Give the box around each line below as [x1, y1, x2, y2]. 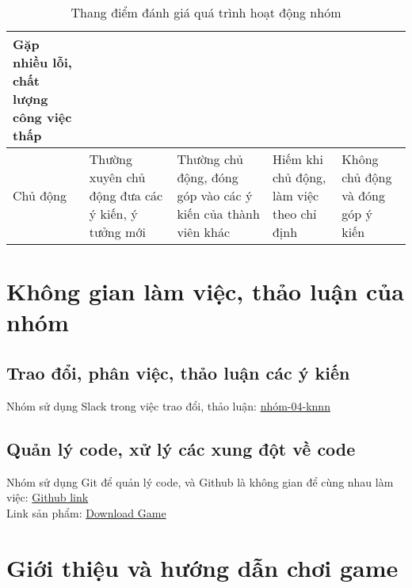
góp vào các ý [177, 186, 253, 204]
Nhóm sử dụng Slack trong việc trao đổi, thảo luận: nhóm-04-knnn [6, 397, 330, 414]
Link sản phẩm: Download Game [6, 504, 166, 521]
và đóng [341, 186, 386, 204]
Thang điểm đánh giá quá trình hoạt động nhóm [71, 3, 341, 21]
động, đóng [177, 168, 238, 186]
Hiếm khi [272, 150, 323, 168]
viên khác [177, 223, 231, 241]
